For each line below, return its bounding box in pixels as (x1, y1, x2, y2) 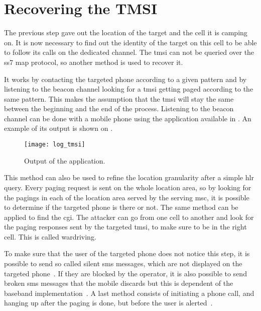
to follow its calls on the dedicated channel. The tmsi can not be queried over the (4, 47, 254, 57)
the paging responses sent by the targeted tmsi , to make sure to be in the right (4, 221, 247, 232)
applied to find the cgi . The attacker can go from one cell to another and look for (4, 211, 254, 222)
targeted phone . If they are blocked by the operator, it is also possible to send (4, 268, 247, 278)
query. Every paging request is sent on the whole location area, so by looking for (4, 182, 251, 192)
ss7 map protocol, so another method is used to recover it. (4, 56, 183, 67)
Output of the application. (24, 155, 105, 166)
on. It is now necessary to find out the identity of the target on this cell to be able (4, 37, 257, 47)
